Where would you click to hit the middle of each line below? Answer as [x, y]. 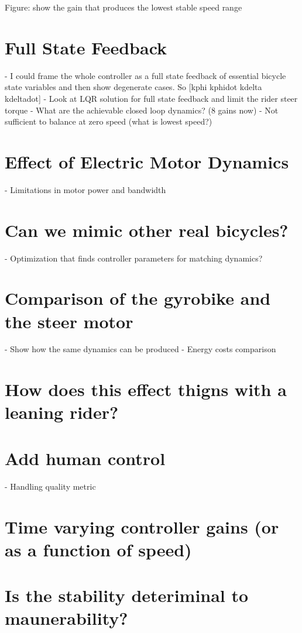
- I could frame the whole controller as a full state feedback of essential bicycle [145, 75]
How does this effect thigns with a [146, 389]
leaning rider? [62, 412]
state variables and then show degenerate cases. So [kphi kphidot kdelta [133, 87]
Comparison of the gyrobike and [138, 298]
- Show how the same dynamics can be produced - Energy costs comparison [140, 349]
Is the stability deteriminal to [127, 595]
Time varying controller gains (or [142, 526]
